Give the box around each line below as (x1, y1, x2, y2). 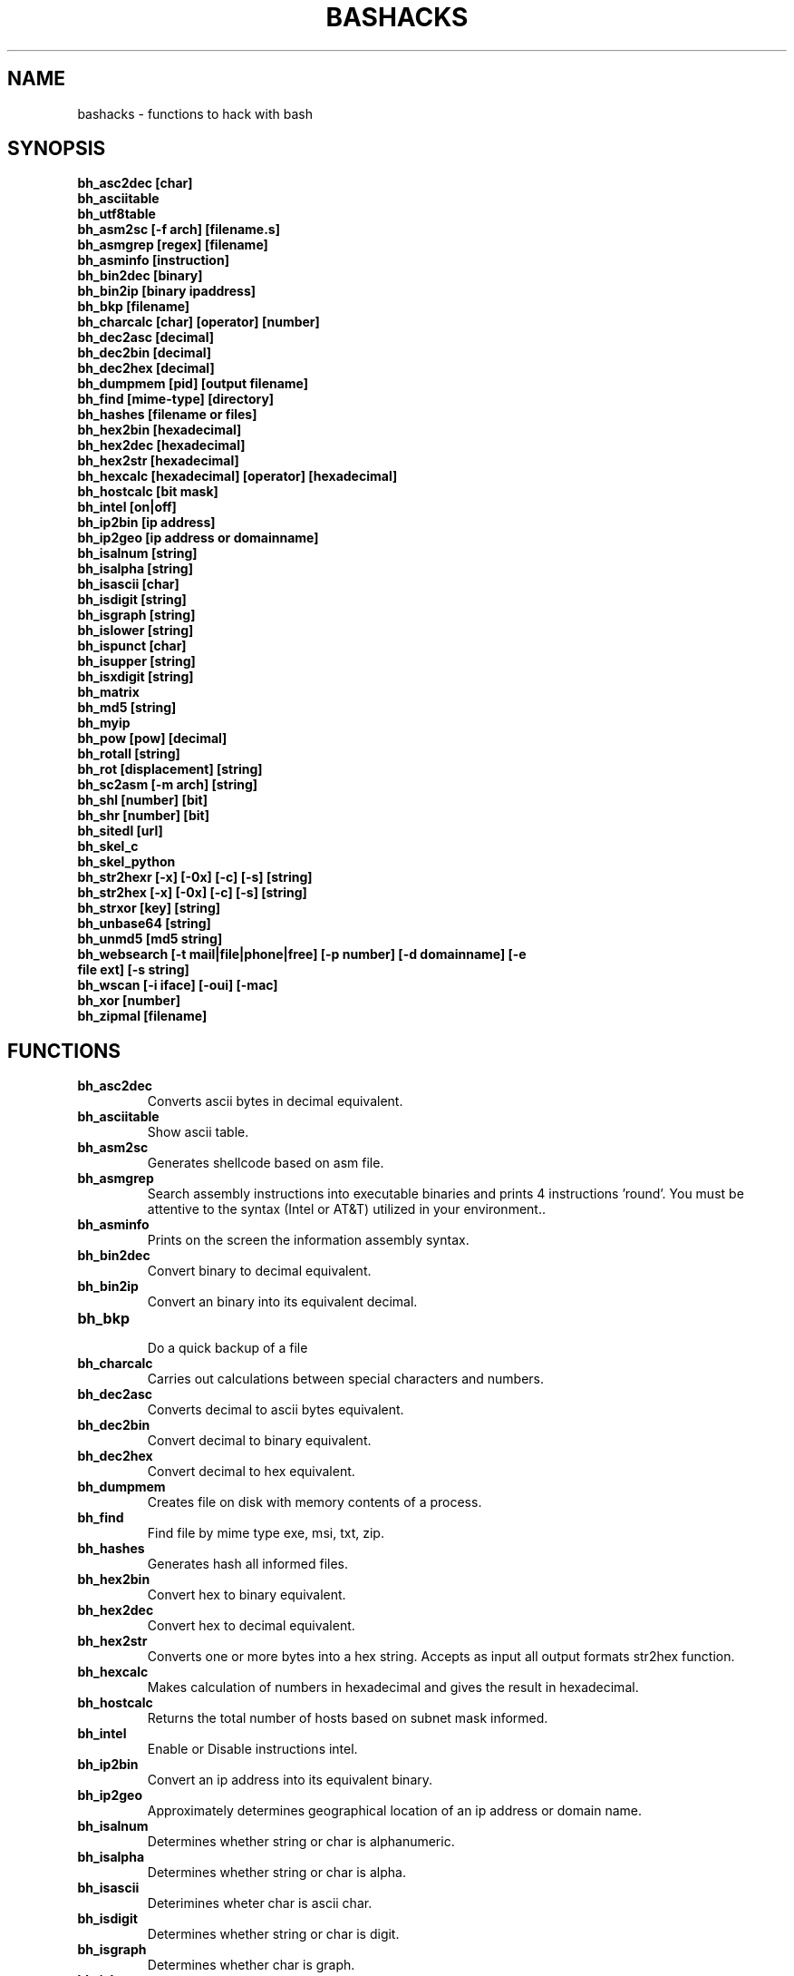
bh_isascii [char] (77, 576, 179, 592)
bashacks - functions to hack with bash (77, 105, 313, 122)
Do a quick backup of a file (147, 1340, 308, 1356)
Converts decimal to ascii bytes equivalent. (147, 1402, 404, 1418)
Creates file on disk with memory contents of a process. (147, 1494, 482, 1511)
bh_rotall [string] (77, 746, 180, 762)
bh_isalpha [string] (77, 561, 193, 577)
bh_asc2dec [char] (77, 175, 193, 191)
